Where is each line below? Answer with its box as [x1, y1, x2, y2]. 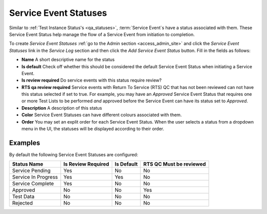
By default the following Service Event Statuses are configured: [9, 151, 138, 158]
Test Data [12, 193, 35, 200]
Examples [9, 138, 41, 147]
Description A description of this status [21, 105, 102, 111]
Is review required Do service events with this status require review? [21, 77, 162, 84]
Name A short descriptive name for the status [21, 57, 115, 63]
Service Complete [12, 180, 54, 187]
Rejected [12, 200, 33, 207]
